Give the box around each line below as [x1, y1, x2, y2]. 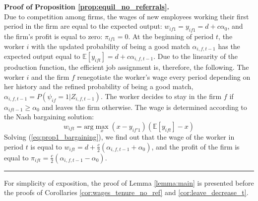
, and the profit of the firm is [151, 141, 240, 151]
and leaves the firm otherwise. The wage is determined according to [42, 101, 247, 112]
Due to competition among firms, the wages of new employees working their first [4, 11, 249, 21]
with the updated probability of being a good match [31, 41, 190, 51]
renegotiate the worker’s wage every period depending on [77, 71, 251, 82]
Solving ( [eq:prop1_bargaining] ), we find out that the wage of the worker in [4, 132, 235, 142]
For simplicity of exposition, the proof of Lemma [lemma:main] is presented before [4, 177, 254, 188]
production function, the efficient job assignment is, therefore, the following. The [4, 62, 249, 72]
